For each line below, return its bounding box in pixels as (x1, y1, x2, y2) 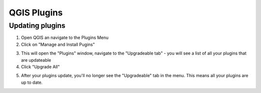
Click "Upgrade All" (21, 64, 60, 69)
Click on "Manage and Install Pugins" (21, 41, 95, 47)
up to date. (21, 80, 43, 85)
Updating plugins (9, 21, 66, 30)
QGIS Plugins (9, 7, 63, 18)
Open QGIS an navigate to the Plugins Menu (21, 35, 109, 40)
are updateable (21, 57, 52, 63)
